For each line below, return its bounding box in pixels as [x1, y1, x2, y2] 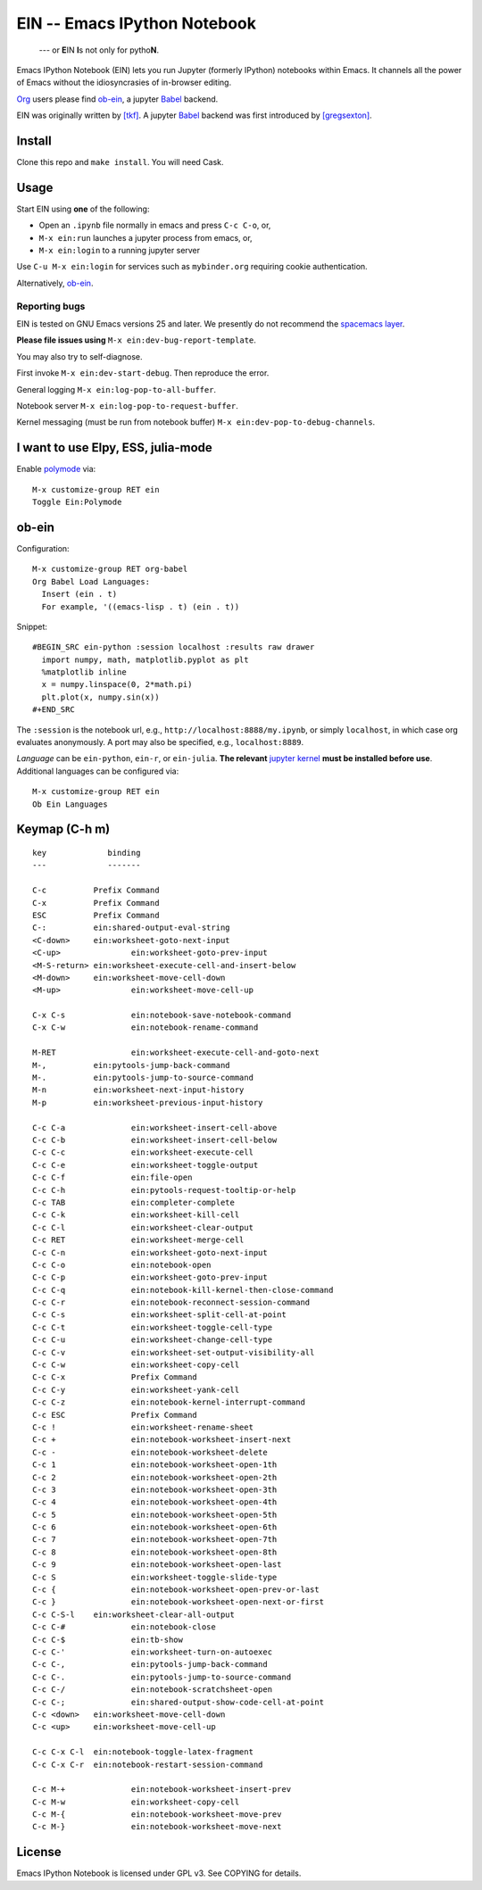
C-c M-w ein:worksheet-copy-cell [32, 1796, 240, 1807]
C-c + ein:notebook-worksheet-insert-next [32, 1435, 292, 1445]
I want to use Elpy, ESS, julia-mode [16, 440, 213, 455]
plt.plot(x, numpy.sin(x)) [41, 692, 160, 702]
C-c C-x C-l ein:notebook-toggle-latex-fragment [32, 1747, 254, 1757]
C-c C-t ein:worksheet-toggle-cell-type [32, 1322, 272, 1332]
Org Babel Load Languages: [32, 576, 151, 586]
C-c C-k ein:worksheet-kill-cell [32, 1210, 240, 1220]
